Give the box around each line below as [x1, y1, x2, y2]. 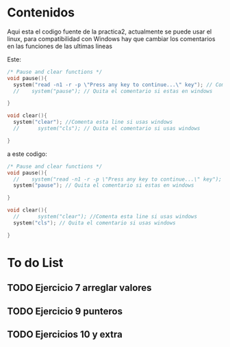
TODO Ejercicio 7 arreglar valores [7, 282, 152, 294]
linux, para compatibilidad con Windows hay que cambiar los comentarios [7, 34, 216, 42]
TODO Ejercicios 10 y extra [7, 329, 123, 340]
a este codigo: [7, 149, 48, 158]
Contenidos [7, 5, 75, 21]
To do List [7, 255, 64, 270]
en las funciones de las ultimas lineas [7, 42, 113, 50]
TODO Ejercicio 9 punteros [7, 305, 123, 317]
